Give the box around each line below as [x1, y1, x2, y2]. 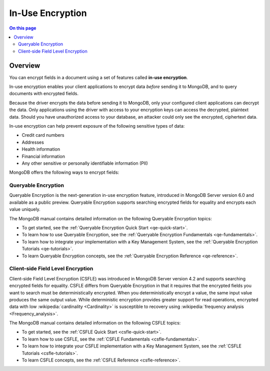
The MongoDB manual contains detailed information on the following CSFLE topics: [9, 320, 181, 326]
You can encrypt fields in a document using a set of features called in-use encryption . [9, 74, 188, 80]
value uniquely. [9, 206, 41, 212]
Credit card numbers [21, 132, 64, 138]
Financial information [21, 153, 65, 159]
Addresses [21, 139, 44, 145]
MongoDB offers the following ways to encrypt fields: [9, 169, 119, 175]
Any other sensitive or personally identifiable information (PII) [21, 160, 148, 166]
